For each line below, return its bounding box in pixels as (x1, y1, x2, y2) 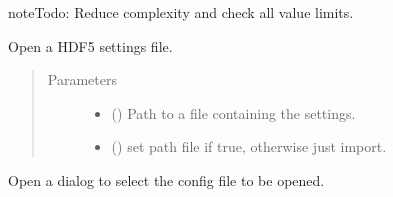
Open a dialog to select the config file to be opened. (8, 169, 325, 190)
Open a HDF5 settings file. (8, 35, 173, 56)
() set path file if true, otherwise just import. (111, 136, 387, 157)
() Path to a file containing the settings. (111, 102, 356, 123)
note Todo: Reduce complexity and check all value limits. (8, 2, 354, 22)
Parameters (47, 69, 117, 90)
